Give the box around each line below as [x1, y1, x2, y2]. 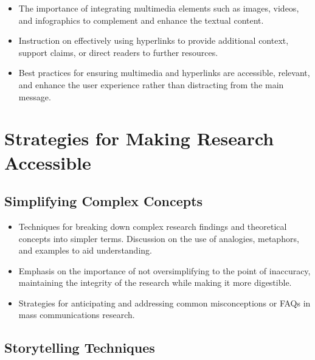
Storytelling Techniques [4, 338, 155, 357]
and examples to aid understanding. [18, 244, 152, 257]
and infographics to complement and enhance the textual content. [18, 13, 264, 26]
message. [18, 90, 51, 103]
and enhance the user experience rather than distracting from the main [18, 78, 284, 91]
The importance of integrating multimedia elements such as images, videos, [18, 2, 299, 14]
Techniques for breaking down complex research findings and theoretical [18, 220, 287, 232]
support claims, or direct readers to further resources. [18, 46, 218, 58]
